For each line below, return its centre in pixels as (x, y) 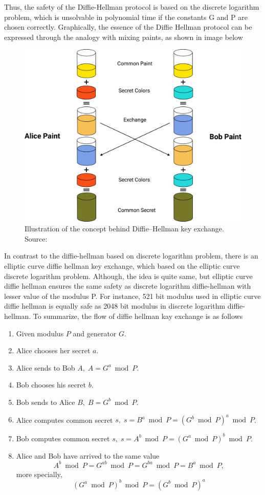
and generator (95, 333)
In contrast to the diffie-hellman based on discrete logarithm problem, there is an (131, 256)
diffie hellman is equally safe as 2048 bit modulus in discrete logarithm (115, 306)
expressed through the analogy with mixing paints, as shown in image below (124, 37)
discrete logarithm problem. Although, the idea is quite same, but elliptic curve (128, 276)
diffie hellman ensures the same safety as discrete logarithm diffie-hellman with (128, 286)
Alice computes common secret (64, 419)
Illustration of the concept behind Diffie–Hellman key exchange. (124, 229)
